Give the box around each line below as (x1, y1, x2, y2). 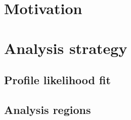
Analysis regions (4, 101, 91, 117)
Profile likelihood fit (4, 72, 111, 88)
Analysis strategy (4, 37, 127, 58)
